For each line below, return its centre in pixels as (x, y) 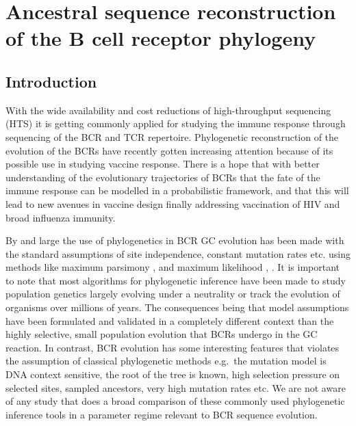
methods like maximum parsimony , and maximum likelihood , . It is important (173, 267)
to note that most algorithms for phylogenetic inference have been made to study (176, 280)
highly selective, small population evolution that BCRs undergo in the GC (162, 334)
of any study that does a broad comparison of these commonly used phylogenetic (175, 401)
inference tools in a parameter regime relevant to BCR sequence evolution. (162, 414)
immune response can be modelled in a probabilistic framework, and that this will (177, 190)
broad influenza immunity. (61, 217)
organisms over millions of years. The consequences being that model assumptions (177, 307)
